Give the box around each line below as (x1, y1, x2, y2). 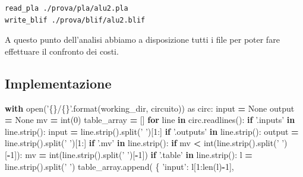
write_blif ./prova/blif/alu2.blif (5, 15, 146, 24)
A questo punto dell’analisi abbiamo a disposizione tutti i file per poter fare (5, 33, 280, 46)
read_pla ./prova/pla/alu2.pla (5, 4, 128, 12)
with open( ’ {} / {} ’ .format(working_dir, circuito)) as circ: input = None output (5, 102, 295, 114)
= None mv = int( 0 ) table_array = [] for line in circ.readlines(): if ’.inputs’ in (5, 113, 295, 126)
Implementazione (5, 74, 112, 92)
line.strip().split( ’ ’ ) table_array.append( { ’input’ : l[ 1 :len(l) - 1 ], (5, 160, 234, 172)
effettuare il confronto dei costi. (5, 45, 119, 57)
